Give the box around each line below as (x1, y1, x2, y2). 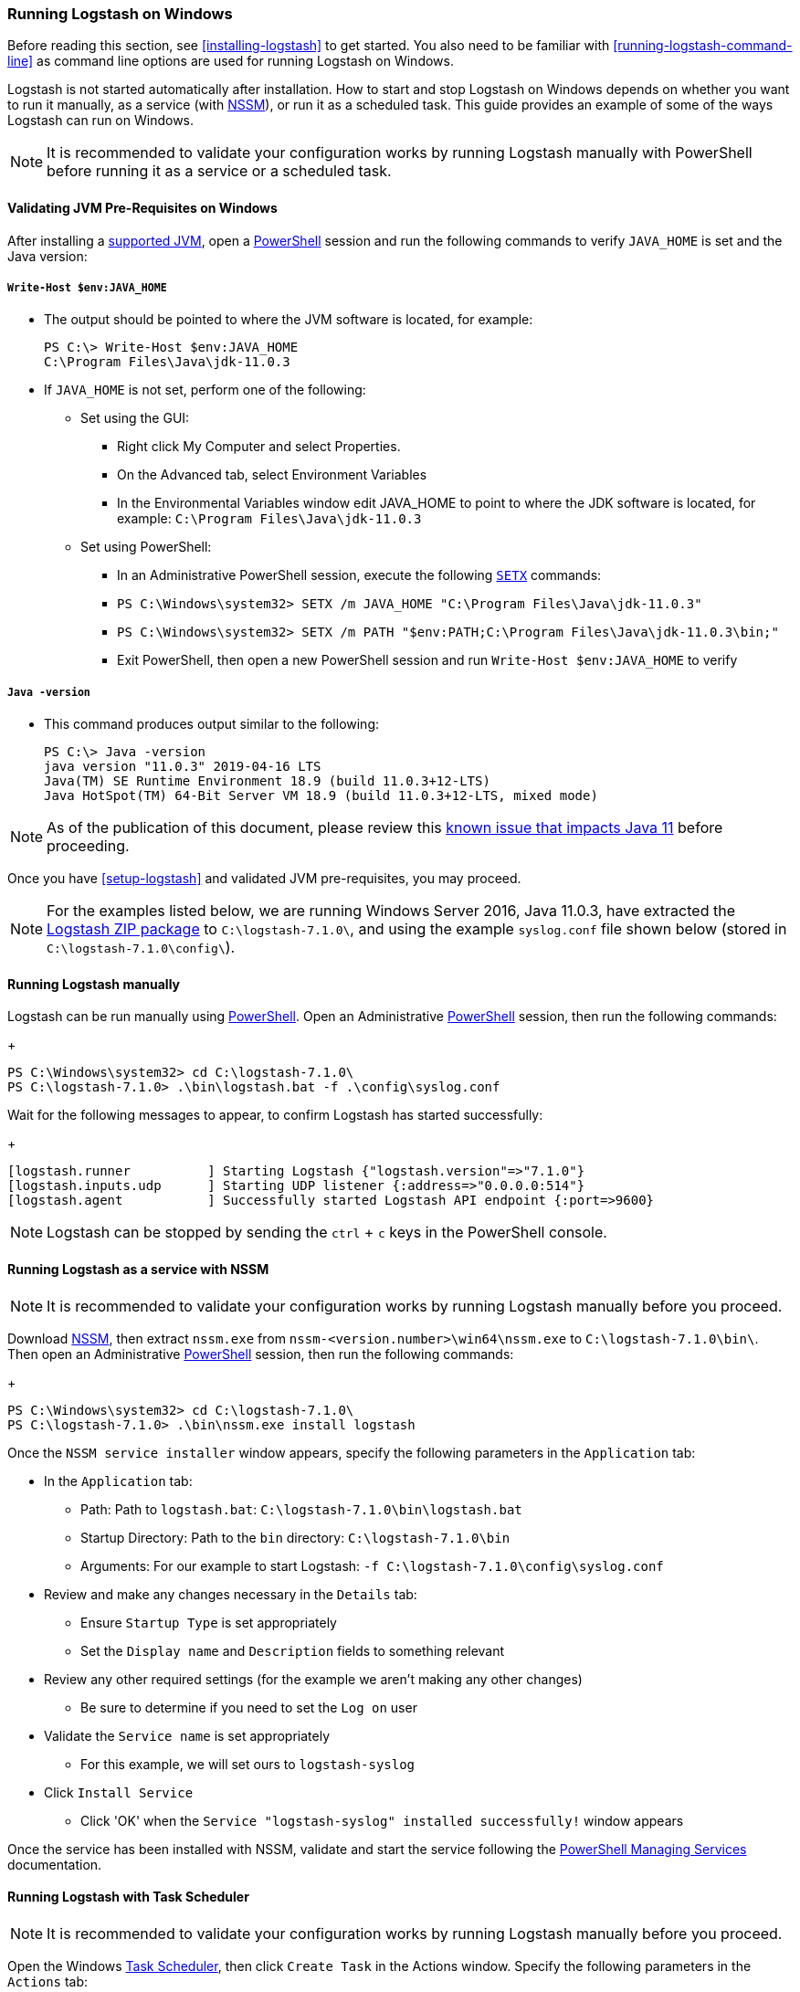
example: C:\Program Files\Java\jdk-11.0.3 (117, 511, 422, 527)
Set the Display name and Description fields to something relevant (80, 1642, 505, 1659)
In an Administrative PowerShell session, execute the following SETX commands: (117, 567, 602, 584)
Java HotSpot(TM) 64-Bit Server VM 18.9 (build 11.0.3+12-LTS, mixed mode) (44, 788, 598, 804)
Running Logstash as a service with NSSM (7, 1260, 269, 1277)
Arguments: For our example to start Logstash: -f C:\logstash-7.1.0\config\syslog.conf (80, 1557, 664, 1574)
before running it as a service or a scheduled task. (47, 162, 392, 181)
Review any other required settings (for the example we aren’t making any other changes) (44, 1671, 583, 1687)
